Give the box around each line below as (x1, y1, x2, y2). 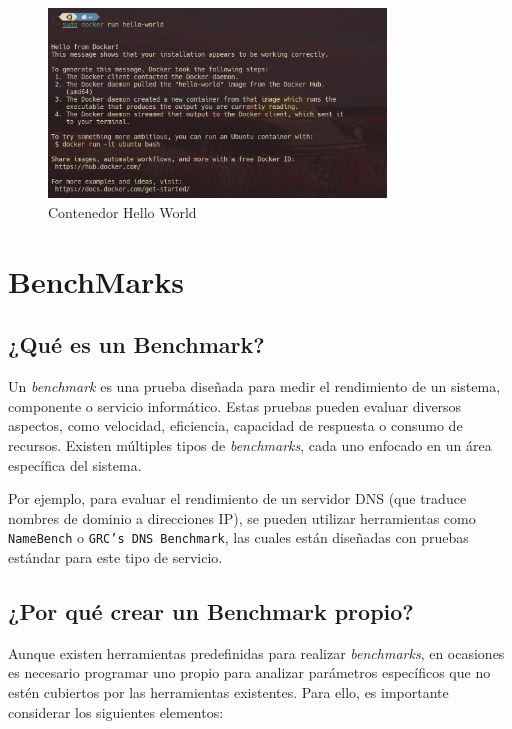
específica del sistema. (8, 454, 142, 475)
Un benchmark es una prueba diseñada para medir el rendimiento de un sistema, (8, 376, 501, 397)
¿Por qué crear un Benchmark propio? (8, 596, 414, 627)
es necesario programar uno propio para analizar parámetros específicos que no (8, 662, 491, 683)
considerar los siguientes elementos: (8, 701, 224, 722)
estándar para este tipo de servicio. (8, 547, 223, 568)
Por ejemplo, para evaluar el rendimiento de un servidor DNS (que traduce (8, 488, 467, 509)
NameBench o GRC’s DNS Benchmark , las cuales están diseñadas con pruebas (8, 527, 469, 548)
